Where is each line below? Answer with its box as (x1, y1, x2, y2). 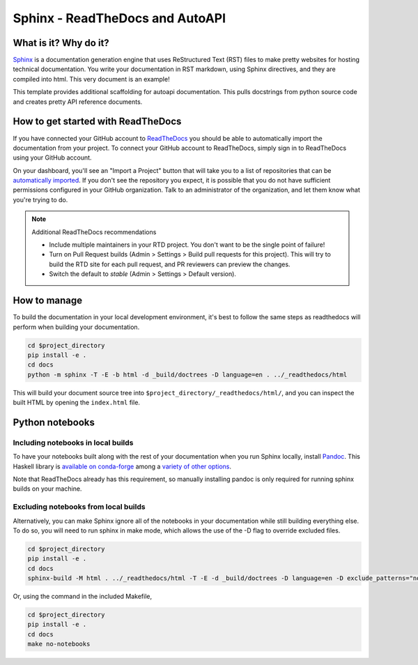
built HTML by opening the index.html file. (13, 398, 141, 407)
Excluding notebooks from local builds (13, 502, 146, 512)
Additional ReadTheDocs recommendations (31, 227, 157, 236)
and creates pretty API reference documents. (13, 98, 143, 106)
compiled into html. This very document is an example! (13, 75, 170, 83)
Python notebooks (13, 416, 95, 428)
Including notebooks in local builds (13, 438, 134, 448)
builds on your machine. (13, 484, 82, 493)
